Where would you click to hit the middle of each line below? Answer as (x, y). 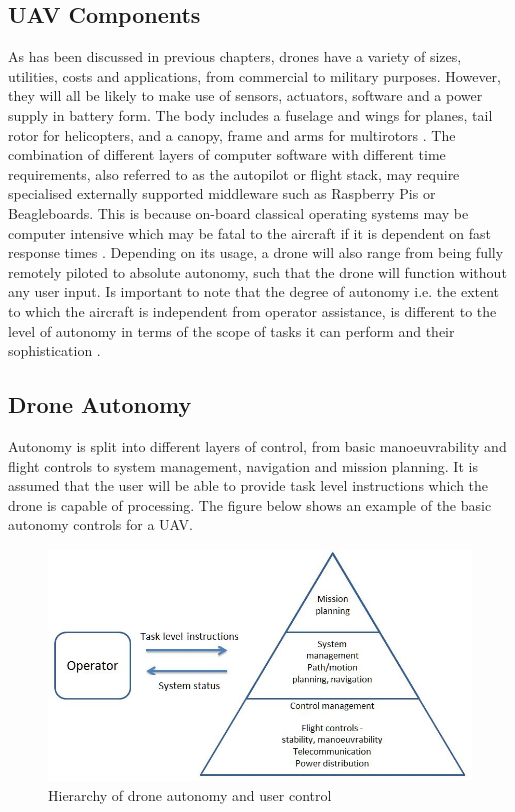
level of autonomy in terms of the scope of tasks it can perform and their (231, 330)
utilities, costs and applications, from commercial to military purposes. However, (254, 75)
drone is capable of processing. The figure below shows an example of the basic (250, 504)
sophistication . (54, 350)
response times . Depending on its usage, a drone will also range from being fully (256, 252)
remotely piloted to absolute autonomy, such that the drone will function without (257, 271)
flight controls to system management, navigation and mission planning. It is (243, 465)
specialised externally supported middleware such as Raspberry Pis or (222, 193)
